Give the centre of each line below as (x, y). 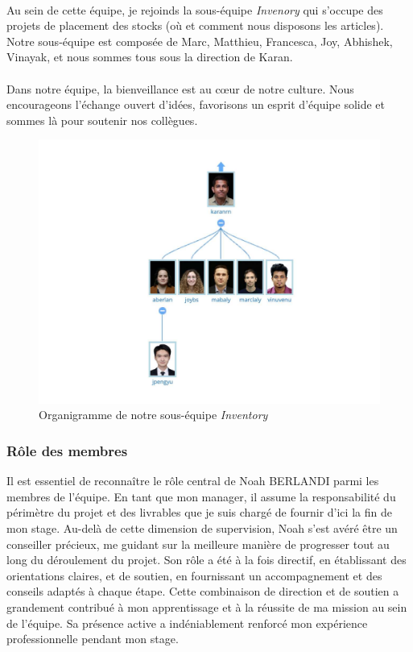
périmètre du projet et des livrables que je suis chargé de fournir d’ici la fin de (199, 512)
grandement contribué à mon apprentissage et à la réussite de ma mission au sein (207, 607)
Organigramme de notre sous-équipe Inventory (153, 415)
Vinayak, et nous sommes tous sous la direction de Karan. (150, 57)
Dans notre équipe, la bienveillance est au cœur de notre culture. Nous (180, 88)
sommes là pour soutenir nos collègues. (102, 120)
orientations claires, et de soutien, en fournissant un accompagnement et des (194, 575)
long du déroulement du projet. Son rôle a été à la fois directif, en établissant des (206, 560)
